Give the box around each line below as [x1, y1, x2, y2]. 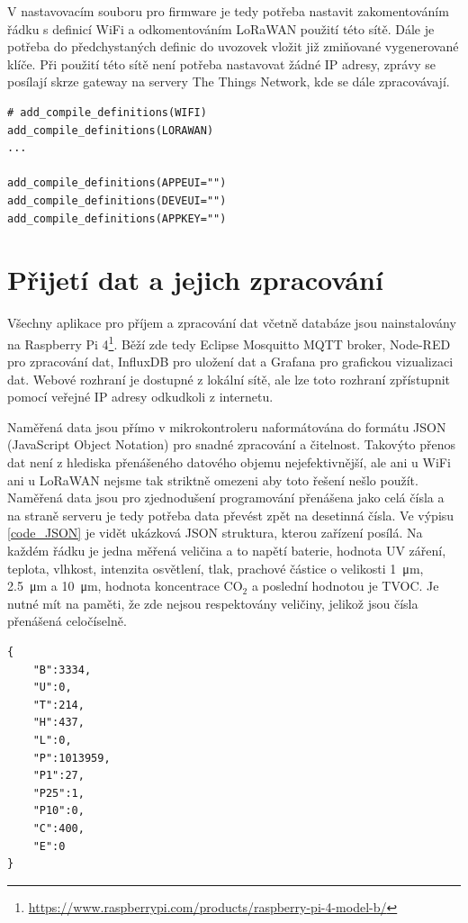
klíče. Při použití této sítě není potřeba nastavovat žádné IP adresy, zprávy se [7, 54, 436, 73]
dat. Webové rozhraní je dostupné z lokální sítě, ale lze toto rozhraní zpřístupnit [7, 369, 451, 388]
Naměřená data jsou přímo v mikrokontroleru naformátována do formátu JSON [7, 417, 446, 436]
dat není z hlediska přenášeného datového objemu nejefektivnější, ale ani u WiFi [7, 453, 451, 472]
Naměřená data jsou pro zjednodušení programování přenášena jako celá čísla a [7, 488, 445, 507]
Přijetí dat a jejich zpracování [7, 261, 383, 298]
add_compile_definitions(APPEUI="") [7, 176, 227, 190]
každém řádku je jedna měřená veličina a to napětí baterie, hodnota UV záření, [7, 541, 446, 560]
